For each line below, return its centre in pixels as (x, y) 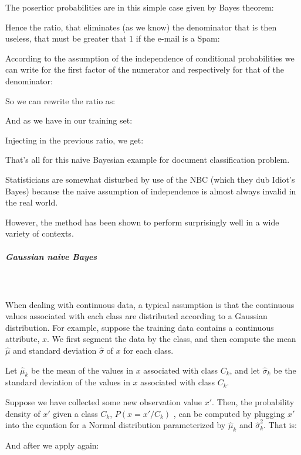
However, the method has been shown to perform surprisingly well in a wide (142, 222)
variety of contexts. (40, 233)
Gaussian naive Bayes (51, 256)
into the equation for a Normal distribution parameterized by (116, 425)
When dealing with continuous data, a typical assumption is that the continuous (150, 304)
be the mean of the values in (82, 370)
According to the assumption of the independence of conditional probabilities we (150, 58)
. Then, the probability (253, 402)
